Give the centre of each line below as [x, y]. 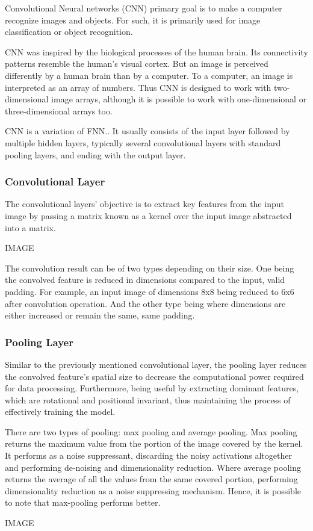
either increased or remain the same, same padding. [100, 315]
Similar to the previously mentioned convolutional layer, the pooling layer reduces [156, 364]
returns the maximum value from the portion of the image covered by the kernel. [154, 443]
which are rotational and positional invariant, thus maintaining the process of [148, 399]
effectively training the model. [60, 411]
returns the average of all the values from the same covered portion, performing [151, 479]
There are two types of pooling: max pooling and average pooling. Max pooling [151, 431]
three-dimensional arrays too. [59, 110]
